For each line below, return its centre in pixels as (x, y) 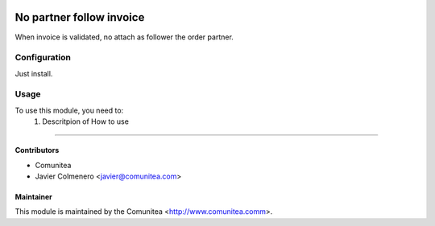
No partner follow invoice (80, 17)
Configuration (43, 58)
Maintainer (33, 196)
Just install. (34, 73)
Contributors (37, 150)
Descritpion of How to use (85, 121)
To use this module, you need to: (69, 110)
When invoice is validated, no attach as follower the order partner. (124, 37)
